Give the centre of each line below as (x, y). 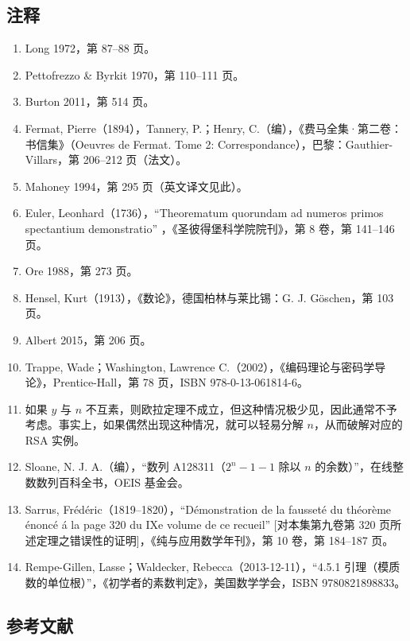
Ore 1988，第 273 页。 (81, 271)
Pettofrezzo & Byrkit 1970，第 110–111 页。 (135, 74)
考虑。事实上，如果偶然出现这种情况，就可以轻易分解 (164, 424)
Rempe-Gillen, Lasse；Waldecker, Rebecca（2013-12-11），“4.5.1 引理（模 (207, 567)
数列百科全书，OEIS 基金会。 (112, 482)
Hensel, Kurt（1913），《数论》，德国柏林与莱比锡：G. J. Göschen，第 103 (209, 297)
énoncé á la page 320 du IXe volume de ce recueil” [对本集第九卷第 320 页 (208, 524)
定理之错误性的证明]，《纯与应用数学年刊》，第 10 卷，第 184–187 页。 (215, 540)
